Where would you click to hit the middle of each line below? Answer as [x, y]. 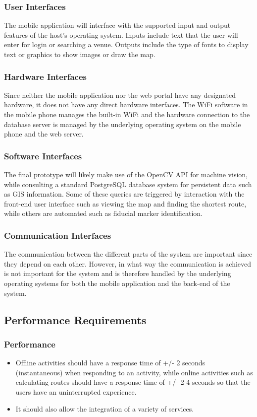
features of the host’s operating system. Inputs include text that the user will [121, 35]
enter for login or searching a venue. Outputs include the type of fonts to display [126, 44]
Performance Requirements [75, 319]
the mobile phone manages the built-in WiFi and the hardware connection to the [127, 114]
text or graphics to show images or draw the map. [80, 54]
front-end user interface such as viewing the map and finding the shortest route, [125, 203]
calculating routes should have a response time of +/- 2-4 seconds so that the [133, 382]
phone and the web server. [44, 134]
